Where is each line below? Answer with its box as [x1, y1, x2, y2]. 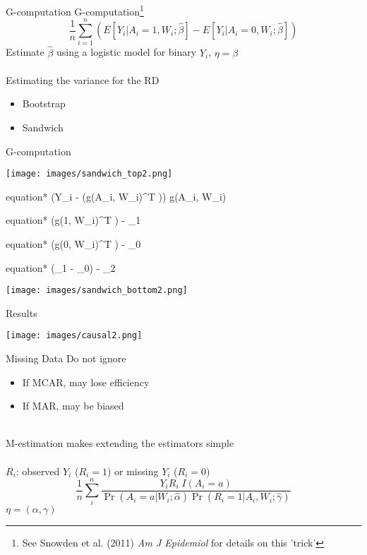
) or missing [107, 463, 159, 478]
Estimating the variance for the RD [6, 72, 160, 87]
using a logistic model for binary [56, 44, 197, 59]
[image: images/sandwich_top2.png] [6, 169, 173, 179]
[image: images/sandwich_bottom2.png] [6, 285, 188, 296]
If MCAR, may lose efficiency [22, 374, 150, 389]
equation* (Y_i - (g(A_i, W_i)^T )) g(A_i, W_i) [6, 189, 227, 203]
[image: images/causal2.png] [6, 330, 143, 341]
